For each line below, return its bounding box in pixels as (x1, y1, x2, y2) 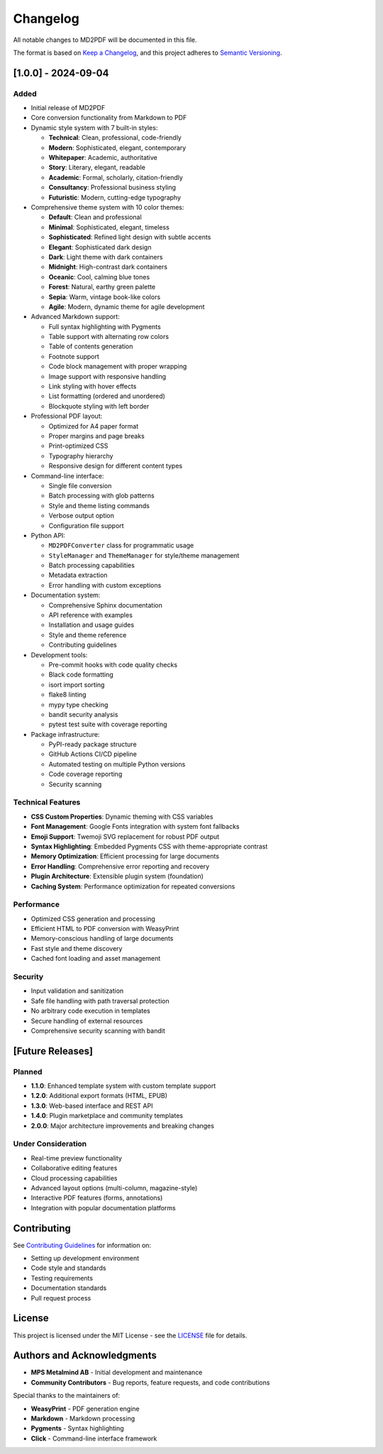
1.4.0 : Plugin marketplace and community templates (30, 1111, 184, 1120)
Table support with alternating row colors (48, 333, 170, 341)
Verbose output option (48, 512, 115, 520)
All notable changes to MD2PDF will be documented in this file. (13, 36, 198, 44)
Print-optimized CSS (48, 441, 109, 451)
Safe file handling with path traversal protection (30, 996, 170, 1005)
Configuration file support (48, 521, 124, 529)
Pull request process (30, 1293, 91, 1302)
